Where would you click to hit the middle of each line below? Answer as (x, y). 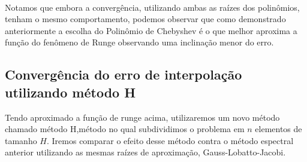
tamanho (21, 140)
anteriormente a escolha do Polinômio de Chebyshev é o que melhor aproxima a (151, 30)
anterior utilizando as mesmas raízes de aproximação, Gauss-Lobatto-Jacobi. (145, 152)
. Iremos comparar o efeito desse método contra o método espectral (170, 140)
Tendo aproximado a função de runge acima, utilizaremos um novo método (142, 117)
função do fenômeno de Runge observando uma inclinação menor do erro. (139, 42)
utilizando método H (70, 92)
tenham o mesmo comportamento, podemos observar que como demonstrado (145, 19)
